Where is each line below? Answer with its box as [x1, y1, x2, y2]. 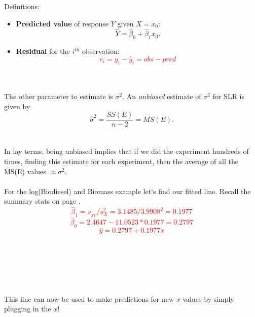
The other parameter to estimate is [4, 91, 113, 101]
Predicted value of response [16, 18, 109, 28]
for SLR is [212, 91, 245, 101]
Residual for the [16, 46, 70, 56]
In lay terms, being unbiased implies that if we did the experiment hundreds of [4, 146, 249, 156]
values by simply [183, 293, 234, 304]
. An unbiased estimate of [122, 91, 201, 101]
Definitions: [4, 1, 40, 11]
